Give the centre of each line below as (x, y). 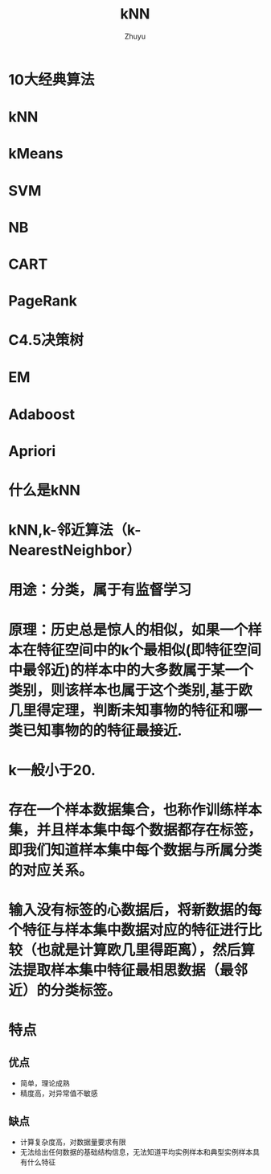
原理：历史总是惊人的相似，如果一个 (128, 630)
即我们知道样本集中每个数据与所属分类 (135, 850)
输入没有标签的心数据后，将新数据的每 (135, 910)
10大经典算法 (51, 79)
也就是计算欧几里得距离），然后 (139, 950)
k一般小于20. (52, 770)
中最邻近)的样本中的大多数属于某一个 (131, 670)
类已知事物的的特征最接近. (95, 731)
